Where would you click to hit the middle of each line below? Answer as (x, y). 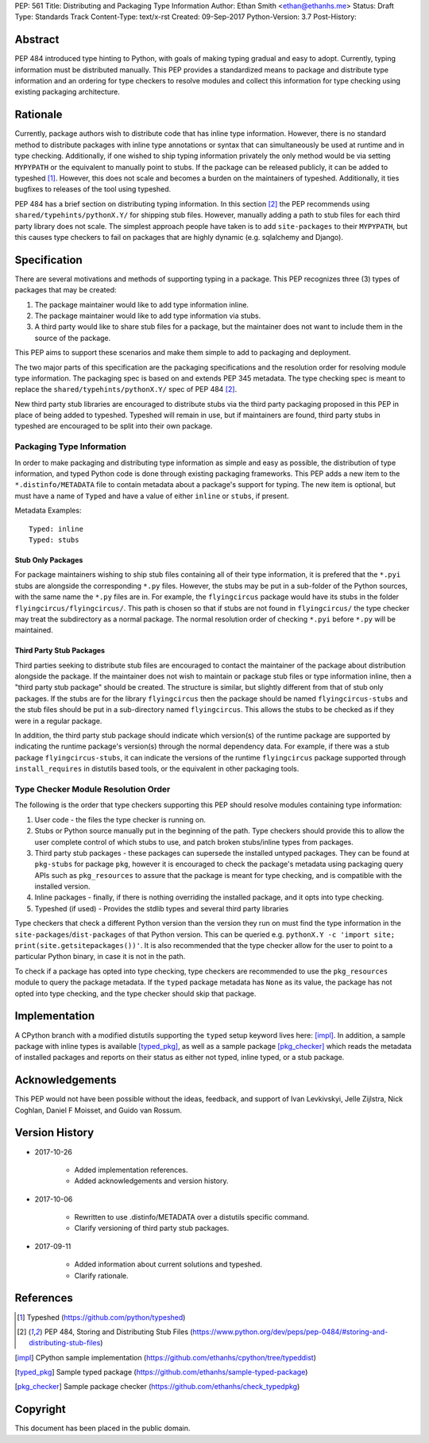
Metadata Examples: (48, 511)
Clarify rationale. (101, 1275)
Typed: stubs (54, 540)
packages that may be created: (66, 290)
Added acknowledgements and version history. (151, 1181)
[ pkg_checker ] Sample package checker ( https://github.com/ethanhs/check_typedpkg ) (157, 1387)
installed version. (62, 887)
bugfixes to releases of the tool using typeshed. (93, 189)
